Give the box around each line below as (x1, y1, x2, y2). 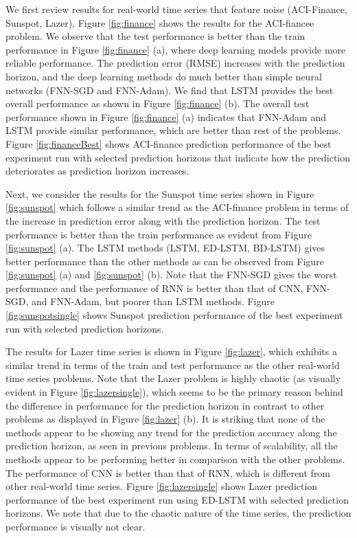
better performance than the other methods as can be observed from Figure (5, 254, 324, 268)
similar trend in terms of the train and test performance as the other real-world (5, 357, 340, 372)
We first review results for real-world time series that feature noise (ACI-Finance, (5, 2, 347, 16)
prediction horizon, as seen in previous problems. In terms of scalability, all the (5, 438, 338, 453)
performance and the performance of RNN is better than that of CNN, (5, 280, 303, 295)
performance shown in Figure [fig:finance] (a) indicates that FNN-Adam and (5, 109, 326, 124)
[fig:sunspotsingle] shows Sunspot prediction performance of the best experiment (5, 308, 343, 322)
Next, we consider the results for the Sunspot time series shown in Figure (5, 186, 314, 201)
